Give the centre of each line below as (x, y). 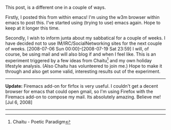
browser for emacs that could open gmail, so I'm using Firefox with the (79, 91)
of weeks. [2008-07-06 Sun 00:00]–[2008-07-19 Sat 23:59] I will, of (77, 49)
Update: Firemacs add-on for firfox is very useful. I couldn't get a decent (82, 86)
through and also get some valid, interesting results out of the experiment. (83, 71)
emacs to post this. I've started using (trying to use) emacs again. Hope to (83, 23)
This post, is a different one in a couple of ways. (55, 7)
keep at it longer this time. (33, 28)
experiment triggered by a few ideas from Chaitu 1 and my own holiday (79, 60)
